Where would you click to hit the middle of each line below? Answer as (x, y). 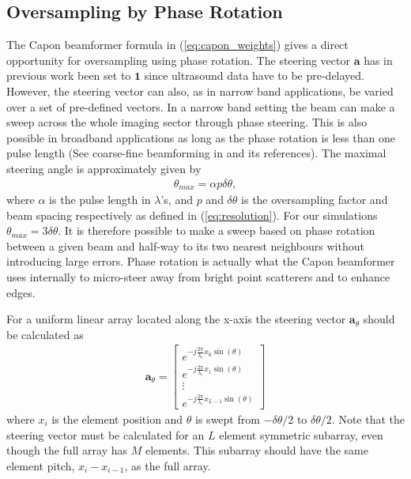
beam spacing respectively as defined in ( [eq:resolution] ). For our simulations (192, 215)
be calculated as (45, 334)
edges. (21, 292)
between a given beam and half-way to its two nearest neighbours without (185, 245)
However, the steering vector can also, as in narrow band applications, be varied (200, 91)
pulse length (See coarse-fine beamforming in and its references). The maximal (196, 153)
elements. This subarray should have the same (256, 450)
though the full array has (67, 450)
